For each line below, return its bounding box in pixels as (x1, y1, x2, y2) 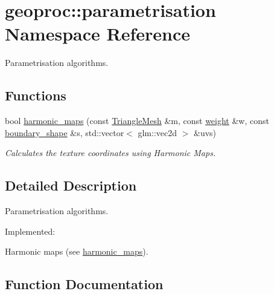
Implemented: (5, 224, 56, 237)
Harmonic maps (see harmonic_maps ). (5, 245, 148, 258)
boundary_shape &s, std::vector (5, 126, 124, 139)
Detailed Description (5, 176, 137, 195)
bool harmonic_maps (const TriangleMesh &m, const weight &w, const (5, 114, 269, 127)
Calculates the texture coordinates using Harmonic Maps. (5, 146, 216, 159)
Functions (5, 86, 66, 105)
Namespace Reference (5, 21, 190, 46)
